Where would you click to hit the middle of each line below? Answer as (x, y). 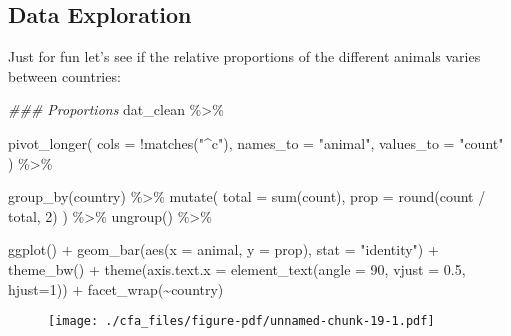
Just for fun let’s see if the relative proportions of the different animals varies (244, 56)
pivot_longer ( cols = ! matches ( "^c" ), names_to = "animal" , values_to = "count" (256, 142)
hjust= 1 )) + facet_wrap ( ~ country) (116, 288)
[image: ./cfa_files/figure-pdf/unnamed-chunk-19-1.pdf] (241, 321)
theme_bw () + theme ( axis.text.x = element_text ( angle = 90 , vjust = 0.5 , (237, 268)
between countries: (64, 75)
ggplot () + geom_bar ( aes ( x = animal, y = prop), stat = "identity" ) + (223, 249)
